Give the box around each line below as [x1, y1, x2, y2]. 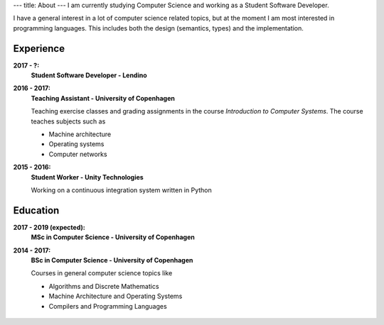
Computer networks [48, 150, 107, 158]
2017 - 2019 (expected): [13, 223, 85, 231]
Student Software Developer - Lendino [31, 71, 147, 79]
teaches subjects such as [31, 117, 106, 126]
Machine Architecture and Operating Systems [48, 292, 183, 301]
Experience [13, 43, 65, 55]
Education [13, 204, 60, 216]
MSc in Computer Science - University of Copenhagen [31, 233, 195, 241]
